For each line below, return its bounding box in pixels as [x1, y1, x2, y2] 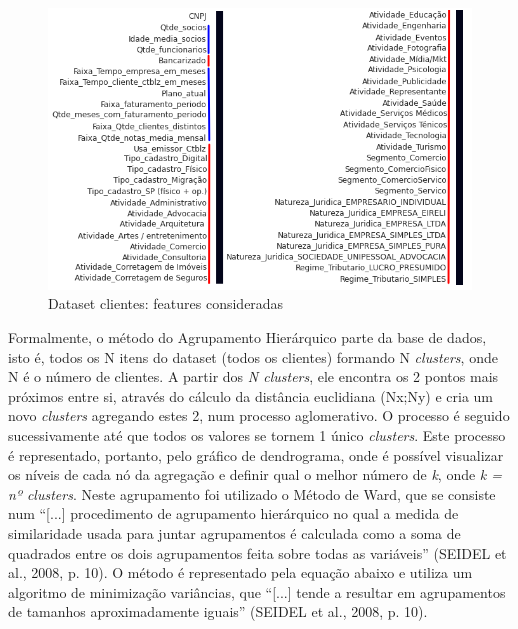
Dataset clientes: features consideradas [48, 293, 284, 314]
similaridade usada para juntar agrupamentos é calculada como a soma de [8, 522, 461, 543]
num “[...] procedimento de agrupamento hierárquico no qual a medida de [8, 503, 459, 524]
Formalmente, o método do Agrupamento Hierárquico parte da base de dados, [8, 327, 487, 347]
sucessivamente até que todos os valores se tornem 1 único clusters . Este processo [8, 424, 506, 445]
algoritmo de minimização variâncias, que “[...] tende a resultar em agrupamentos [8, 581, 506, 602]
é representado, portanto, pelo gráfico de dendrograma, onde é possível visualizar [8, 444, 504, 465]
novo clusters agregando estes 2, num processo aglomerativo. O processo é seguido [8, 405, 510, 426]
